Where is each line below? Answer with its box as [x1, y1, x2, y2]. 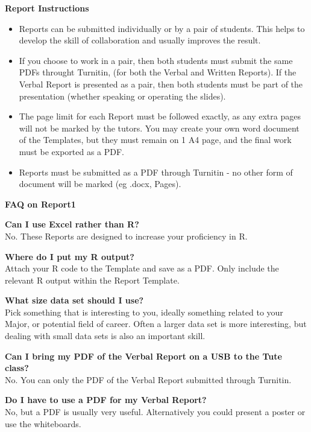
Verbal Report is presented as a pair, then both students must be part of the [19, 77, 303, 90]
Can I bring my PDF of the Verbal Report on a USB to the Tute [5, 349, 282, 362]
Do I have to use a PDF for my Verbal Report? [5, 393, 207, 406]
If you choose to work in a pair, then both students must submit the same [19, 54, 293, 66]
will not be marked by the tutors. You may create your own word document [19, 121, 300, 134]
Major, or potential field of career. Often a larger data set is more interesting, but [5, 317, 307, 330]
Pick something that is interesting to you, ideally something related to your [5, 305, 283, 318]
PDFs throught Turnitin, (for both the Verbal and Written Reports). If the [19, 66, 297, 78]
